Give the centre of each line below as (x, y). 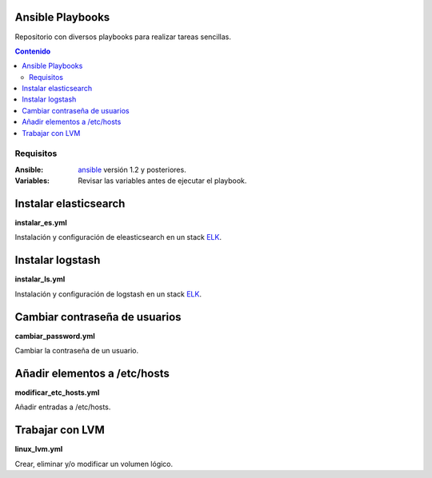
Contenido (33, 51)
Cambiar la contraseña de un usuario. (77, 351)
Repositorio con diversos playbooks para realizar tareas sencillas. (123, 37)
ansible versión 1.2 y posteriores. (132, 169)
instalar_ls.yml (40, 279)
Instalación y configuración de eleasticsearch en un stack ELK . (118, 237)
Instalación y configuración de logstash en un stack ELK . (108, 294)
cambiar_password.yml (55, 336)
